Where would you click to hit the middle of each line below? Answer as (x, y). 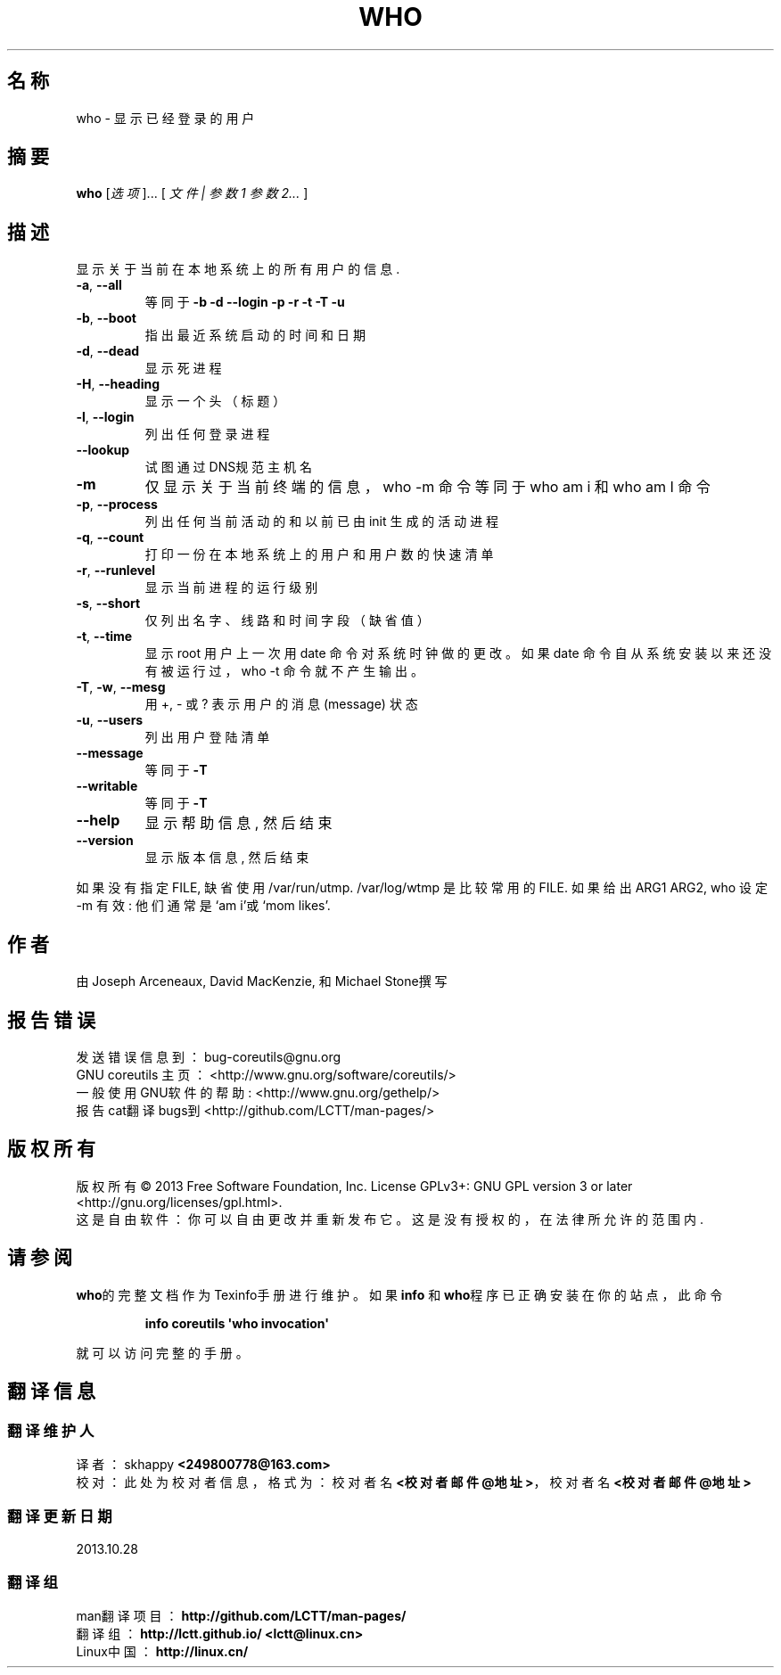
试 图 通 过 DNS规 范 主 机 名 (228, 467)
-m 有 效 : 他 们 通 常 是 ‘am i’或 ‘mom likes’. (203, 906)
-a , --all (99, 285)
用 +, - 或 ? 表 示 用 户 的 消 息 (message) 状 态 (281, 704)
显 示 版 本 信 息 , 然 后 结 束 (227, 858)
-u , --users (110, 720)
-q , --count (110, 538)
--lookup (103, 450)
